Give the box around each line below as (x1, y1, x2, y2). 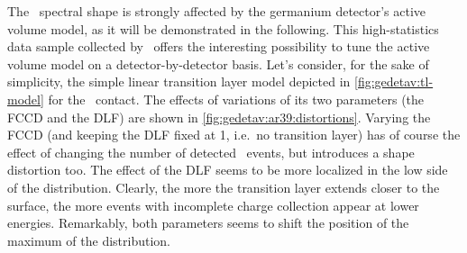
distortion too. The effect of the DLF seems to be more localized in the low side (7, 160, 448, 179)
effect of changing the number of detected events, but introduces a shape (7, 142, 415, 161)
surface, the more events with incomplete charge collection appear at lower (7, 195, 419, 214)
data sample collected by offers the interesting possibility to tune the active (7, 37, 430, 56)
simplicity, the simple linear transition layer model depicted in (7, 72, 351, 91)
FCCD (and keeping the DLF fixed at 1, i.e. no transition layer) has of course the (7, 125, 461, 144)
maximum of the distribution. (7, 230, 170, 249)
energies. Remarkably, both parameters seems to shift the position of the (7, 213, 409, 232)
